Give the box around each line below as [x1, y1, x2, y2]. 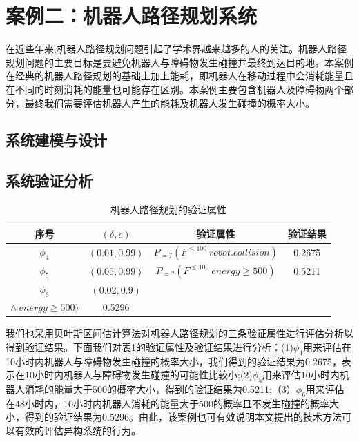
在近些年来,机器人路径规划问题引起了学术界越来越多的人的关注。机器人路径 [6, 41, 347, 56]
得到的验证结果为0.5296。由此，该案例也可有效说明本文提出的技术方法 [24, 410, 342, 424]
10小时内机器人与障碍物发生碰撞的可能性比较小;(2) [24, 367, 253, 382]
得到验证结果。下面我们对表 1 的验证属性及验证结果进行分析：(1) [6, 339, 293, 354]
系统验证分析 [6, 170, 93, 191]
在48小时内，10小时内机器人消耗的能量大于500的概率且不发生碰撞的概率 [6, 396, 329, 410]
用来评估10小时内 [262, 367, 340, 382]
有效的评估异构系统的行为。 [14, 423, 141, 437]
